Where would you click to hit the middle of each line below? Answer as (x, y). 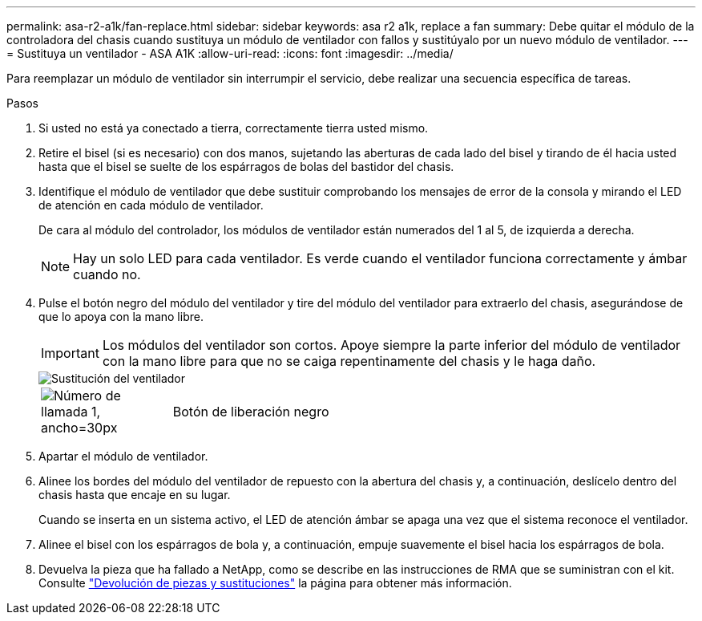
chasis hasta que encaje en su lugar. (135, 495)
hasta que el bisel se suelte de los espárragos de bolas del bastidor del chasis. (246, 166)
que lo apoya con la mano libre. (121, 317)
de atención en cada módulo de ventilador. (151, 205)
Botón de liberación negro (251, 412)
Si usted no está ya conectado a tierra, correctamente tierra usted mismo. (234, 128)
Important (70, 353)
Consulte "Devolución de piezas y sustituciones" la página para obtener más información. (275, 583)
